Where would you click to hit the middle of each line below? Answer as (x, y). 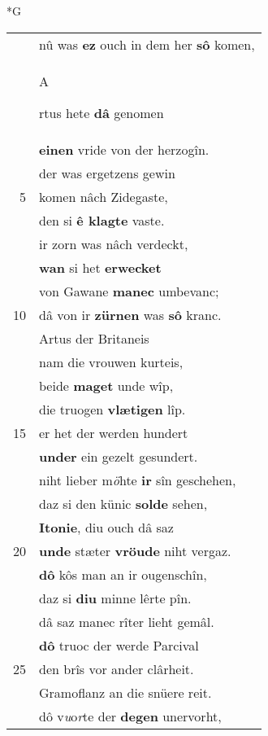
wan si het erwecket (100, 267)
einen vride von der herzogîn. (124, 149)
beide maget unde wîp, (106, 385)
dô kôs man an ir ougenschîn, (123, 574)
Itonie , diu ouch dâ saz (106, 527)
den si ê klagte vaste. (102, 220)
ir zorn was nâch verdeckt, (114, 243)
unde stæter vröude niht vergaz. (135, 550)
